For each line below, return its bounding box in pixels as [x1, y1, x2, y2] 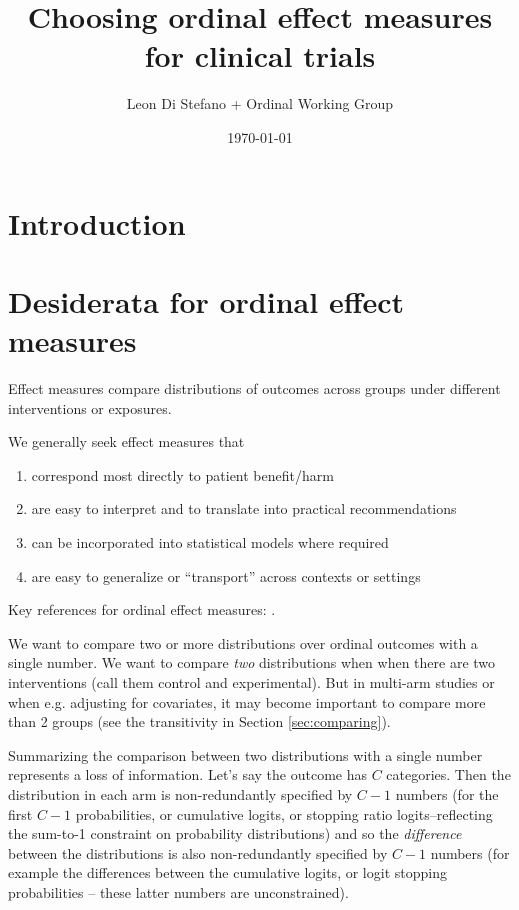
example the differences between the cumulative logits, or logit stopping [8, 862, 447, 883]
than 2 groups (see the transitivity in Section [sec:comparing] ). [8, 711, 391, 732]
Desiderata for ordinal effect [8, 280, 405, 321]
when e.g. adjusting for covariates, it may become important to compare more [8, 691, 486, 712]
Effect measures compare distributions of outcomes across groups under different [8, 378, 501, 398]
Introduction [8, 202, 186, 243]
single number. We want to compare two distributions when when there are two [8, 652, 496, 673]
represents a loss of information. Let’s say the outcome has [8, 764, 367, 785]
